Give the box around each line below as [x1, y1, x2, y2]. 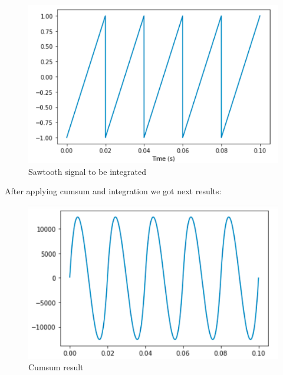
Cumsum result [28, 361, 84, 373]
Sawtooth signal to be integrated [28, 165, 147, 177]
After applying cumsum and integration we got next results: [5, 185, 222, 197]
